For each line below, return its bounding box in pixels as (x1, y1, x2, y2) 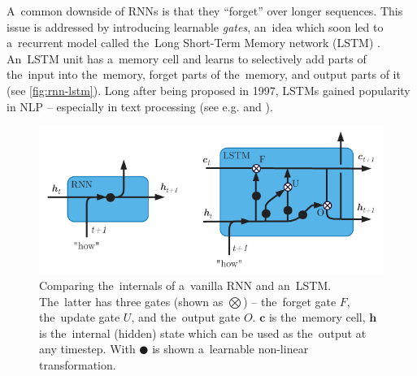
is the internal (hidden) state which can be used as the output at (39, 324, 367, 341)
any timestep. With (39, 340, 136, 357)
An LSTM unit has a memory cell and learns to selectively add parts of (7, 50, 367, 67)
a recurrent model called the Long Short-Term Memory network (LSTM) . (7, 34, 380, 51)
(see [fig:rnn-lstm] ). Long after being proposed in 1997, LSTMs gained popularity (7, 81, 410, 98)
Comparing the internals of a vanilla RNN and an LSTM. (39, 276, 332, 293)
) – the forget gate (243, 292, 337, 309)
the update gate (39, 309, 120, 326)
